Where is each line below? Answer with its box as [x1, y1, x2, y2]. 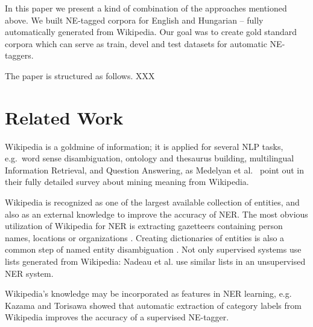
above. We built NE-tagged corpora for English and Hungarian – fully [5, 13, 264, 26]
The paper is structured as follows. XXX [5, 69, 155, 82]
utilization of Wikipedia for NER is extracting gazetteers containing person [5, 219, 283, 232]
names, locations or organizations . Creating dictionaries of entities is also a [5, 231, 285, 244]
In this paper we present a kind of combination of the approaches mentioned [5, 2, 287, 14]
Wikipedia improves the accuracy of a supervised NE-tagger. [5, 311, 229, 323]
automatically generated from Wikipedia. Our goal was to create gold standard [5, 25, 297, 38]
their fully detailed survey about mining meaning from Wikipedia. [5, 175, 249, 188]
